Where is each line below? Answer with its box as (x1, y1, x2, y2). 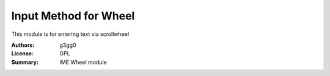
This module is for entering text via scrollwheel (11, 30, 130, 38)
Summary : (11, 58, 39, 66)
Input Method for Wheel (11, 9, 135, 22)
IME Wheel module (59, 58, 107, 66)
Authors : (11, 41, 35, 49)
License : (11, 50, 34, 57)
